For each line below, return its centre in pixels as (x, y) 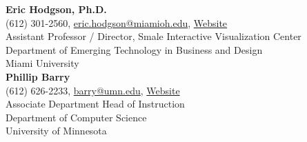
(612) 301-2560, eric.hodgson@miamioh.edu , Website (117, 22)
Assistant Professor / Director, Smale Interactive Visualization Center (153, 36)
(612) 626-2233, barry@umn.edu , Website (93, 90)
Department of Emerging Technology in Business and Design (134, 49)
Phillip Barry (38, 76)
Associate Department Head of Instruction (95, 104)
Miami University (42, 63)
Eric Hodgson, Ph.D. (56, 9)
